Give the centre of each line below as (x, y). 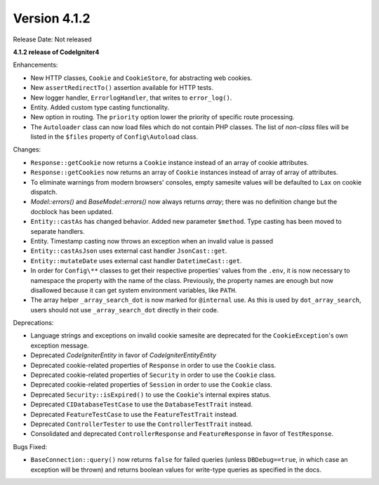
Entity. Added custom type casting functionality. (100, 107)
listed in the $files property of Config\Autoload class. (114, 137)
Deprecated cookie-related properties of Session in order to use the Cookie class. (152, 385)
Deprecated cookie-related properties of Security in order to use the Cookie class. (153, 375)
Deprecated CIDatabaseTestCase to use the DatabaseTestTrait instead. (141, 404)
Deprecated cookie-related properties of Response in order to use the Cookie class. (153, 365)
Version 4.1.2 (52, 18)
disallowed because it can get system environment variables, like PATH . (134, 290)
